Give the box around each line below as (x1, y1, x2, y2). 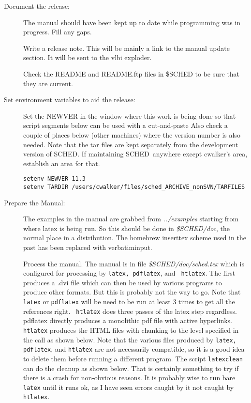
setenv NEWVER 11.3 (23, 175, 86, 183)
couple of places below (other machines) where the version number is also (23, 129, 240, 139)
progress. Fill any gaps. (23, 27, 92, 37)
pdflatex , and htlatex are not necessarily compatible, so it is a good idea (23, 344, 245, 354)
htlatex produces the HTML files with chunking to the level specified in (23, 325, 239, 335)
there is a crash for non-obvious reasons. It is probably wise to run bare (23, 372, 236, 383)
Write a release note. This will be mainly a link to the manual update (23, 43, 230, 53)
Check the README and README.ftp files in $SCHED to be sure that (23, 68, 240, 78)
